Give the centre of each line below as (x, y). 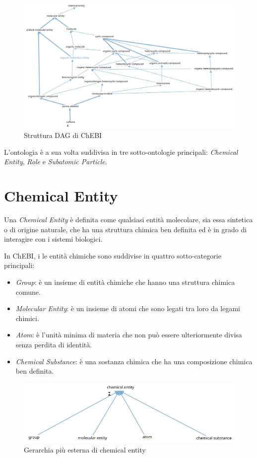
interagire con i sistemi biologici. (53, 239)
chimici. (27, 318)
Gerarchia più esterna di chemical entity (85, 449)
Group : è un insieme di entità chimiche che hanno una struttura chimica (125, 282)
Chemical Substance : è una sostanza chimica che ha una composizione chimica (134, 361)
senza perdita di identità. (54, 344)
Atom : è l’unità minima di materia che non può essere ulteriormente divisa (129, 335)
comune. (28, 292)
